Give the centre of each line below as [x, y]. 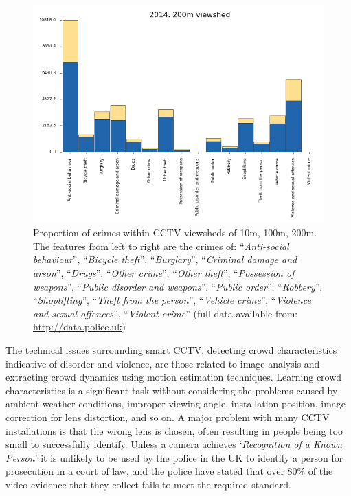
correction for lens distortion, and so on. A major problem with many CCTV [168, 417]
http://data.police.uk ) [79, 327]
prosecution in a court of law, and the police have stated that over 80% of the [169, 471]
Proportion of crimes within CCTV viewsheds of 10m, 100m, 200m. [175, 233]
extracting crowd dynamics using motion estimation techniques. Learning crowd [174, 377]
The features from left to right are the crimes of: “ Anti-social [161, 246]
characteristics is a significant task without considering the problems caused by [172, 390]
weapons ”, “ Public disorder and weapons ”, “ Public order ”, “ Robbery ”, [178, 286]
